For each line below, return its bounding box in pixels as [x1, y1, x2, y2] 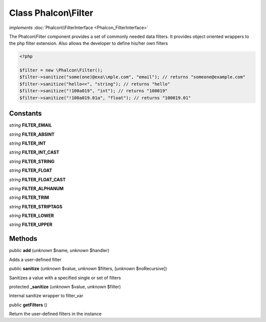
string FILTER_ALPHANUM [9, 185, 64, 192]
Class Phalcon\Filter [9, 7, 94, 18]
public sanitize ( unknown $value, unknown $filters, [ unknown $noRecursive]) [9, 266, 167, 272]
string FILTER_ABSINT [9, 131, 55, 137]
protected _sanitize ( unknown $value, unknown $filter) [9, 284, 121, 290]
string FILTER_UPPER [9, 222, 53, 227]
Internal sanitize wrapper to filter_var [9, 293, 84, 299]
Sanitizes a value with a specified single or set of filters [9, 275, 121, 281]
